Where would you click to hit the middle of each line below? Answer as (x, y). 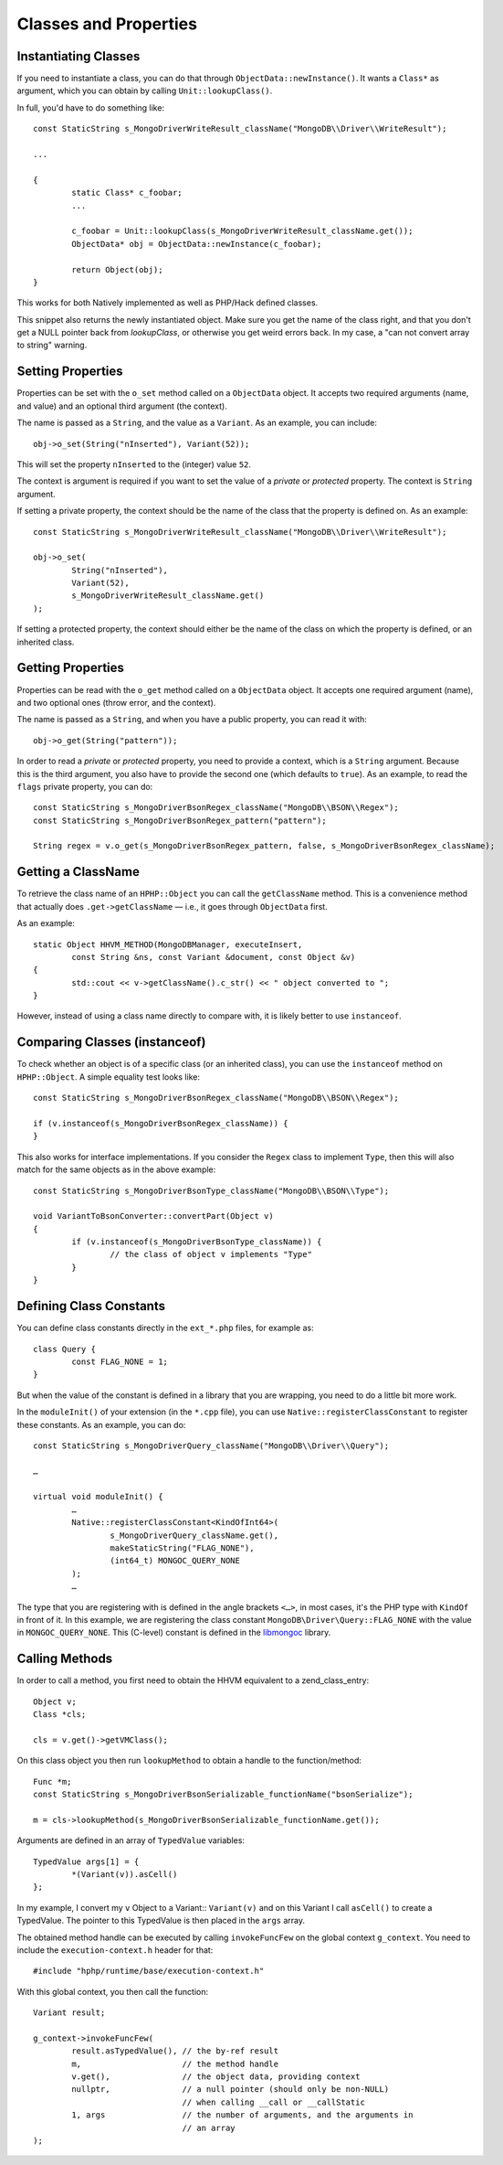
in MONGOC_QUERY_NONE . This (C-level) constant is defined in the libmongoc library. (174, 1633)
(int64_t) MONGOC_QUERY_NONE (175, 1561)
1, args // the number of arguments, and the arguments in (242, 2115)
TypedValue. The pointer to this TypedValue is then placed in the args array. (161, 1921)
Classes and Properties (107, 24)
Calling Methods (65, 1659)
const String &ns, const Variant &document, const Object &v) (214, 957)
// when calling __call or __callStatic (273, 2102)
